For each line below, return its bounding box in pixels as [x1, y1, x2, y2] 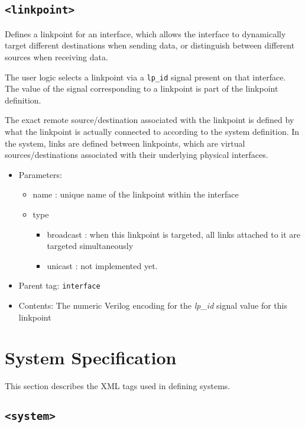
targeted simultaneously [47, 240, 134, 252]
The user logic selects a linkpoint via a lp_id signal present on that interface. [5, 70, 286, 83]
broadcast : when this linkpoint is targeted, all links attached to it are [47, 228, 300, 240]
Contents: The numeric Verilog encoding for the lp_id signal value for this [18, 299, 287, 311]
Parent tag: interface [18, 279, 100, 292]
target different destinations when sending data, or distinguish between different [5, 39, 295, 51]
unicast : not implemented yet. [47, 259, 158, 271]
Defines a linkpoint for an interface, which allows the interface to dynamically [5, 27, 286, 40]
